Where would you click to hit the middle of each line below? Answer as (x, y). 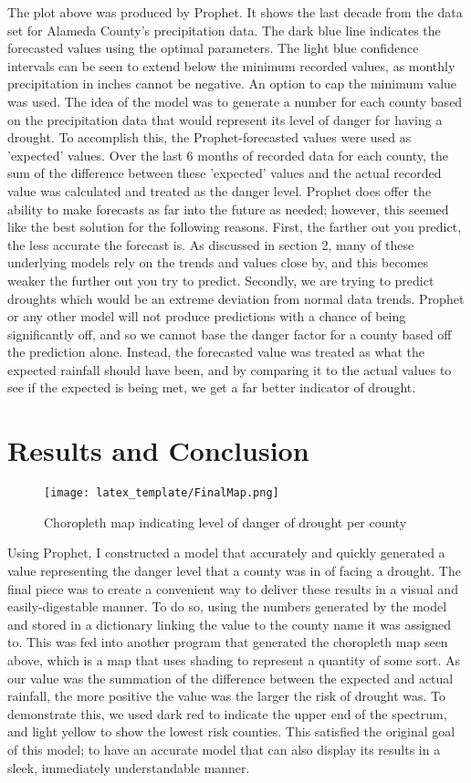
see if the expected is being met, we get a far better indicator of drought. (212, 387)
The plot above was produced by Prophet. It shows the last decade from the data (235, 12)
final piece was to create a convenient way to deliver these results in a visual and (233, 588)
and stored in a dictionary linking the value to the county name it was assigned (230, 624)
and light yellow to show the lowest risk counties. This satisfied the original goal (231, 731)
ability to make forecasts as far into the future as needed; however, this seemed (228, 209)
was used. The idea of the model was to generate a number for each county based (235, 101)
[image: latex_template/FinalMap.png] (162, 493)
